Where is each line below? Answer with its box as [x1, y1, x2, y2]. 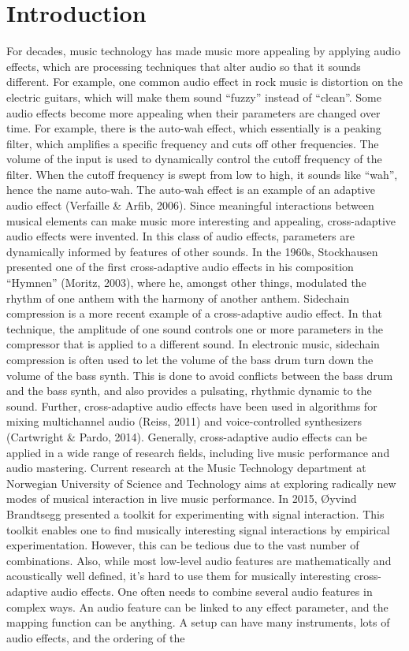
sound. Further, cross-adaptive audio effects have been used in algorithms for [6, 397, 377, 414]
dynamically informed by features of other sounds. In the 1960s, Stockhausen [6, 243, 378, 259]
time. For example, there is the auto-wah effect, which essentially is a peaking [6, 120, 381, 136]
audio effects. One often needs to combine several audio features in [50, 582, 373, 599]
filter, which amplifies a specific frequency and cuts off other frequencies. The [6, 135, 379, 151]
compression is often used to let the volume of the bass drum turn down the [6, 352, 374, 367]
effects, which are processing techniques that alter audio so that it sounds [6, 58, 361, 74]
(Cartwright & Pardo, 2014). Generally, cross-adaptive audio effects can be [6, 428, 367, 445]
